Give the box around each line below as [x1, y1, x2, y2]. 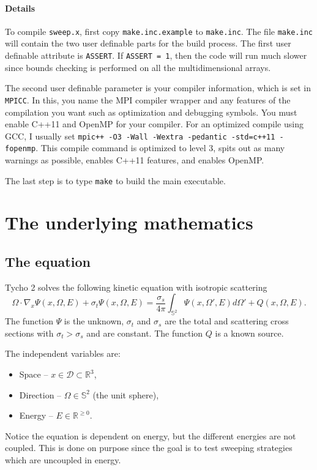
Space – [19, 368, 48, 381]
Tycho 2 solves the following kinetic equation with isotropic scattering [5, 280, 267, 293]
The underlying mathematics [5, 210, 253, 235]
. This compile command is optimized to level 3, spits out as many [35, 141, 285, 154]
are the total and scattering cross [165, 315, 289, 327]
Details [5, 1, 35, 14]
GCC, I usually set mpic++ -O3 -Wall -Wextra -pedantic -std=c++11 [5, 129, 275, 142]
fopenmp [5, 144, 36, 154]
